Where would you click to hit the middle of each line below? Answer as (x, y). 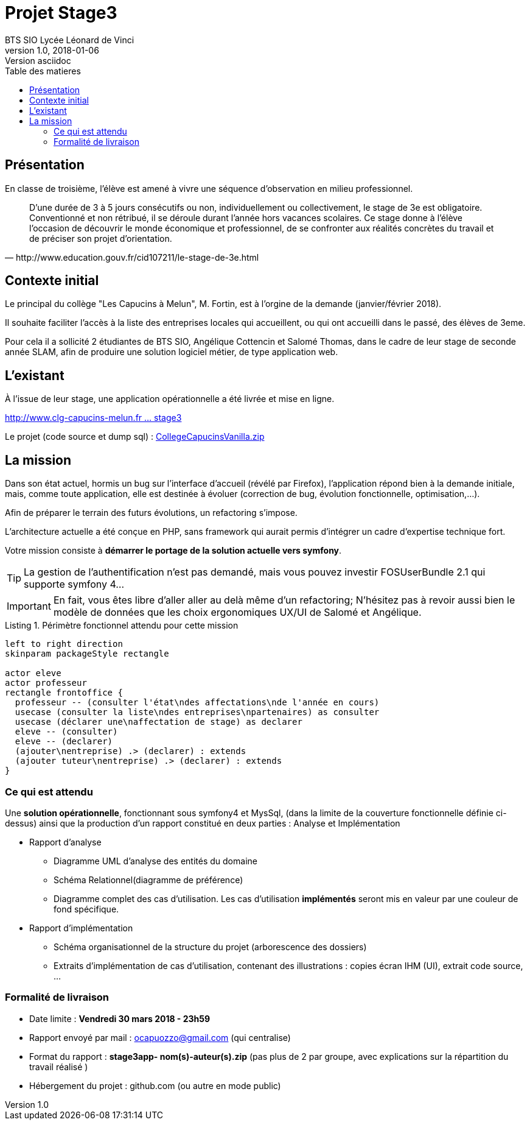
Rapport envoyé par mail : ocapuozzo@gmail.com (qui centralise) (160, 1037)
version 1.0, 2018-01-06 (52, 50)
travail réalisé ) (59, 1067)
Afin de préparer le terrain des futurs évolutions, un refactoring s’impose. (151, 513)
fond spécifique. (86, 909)
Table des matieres (43, 71)
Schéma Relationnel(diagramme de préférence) (148, 880)
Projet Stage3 (61, 13)
